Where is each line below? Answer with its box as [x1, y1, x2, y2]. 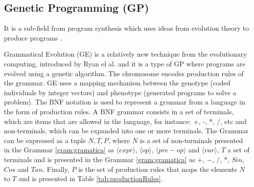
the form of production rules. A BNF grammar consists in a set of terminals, [4, 106, 234, 116]
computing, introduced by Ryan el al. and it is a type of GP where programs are [4, 58, 246, 68]
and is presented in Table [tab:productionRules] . [18, 173, 163, 184]
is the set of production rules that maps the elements [78, 164, 237, 174]
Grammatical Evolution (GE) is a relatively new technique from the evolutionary [4, 49, 247, 59]
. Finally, [43, 164, 69, 174]
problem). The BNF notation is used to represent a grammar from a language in [4, 97, 245, 107]
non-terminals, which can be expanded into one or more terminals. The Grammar [4, 125, 249, 136]
